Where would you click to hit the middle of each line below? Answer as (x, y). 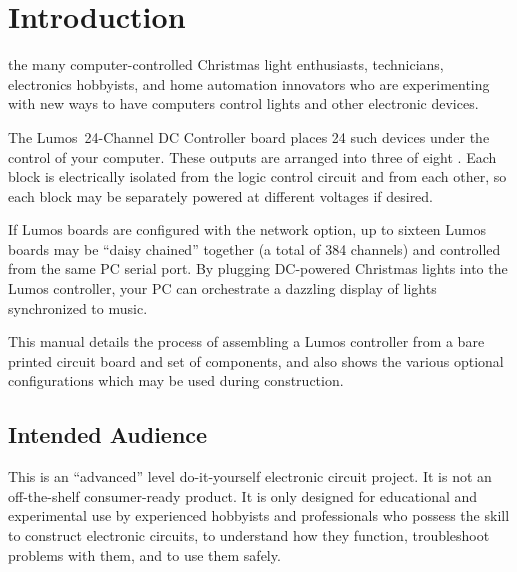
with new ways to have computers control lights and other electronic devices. (243, 103)
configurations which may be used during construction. (176, 380)
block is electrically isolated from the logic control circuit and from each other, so (257, 176)
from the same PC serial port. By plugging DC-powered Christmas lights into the (258, 268)
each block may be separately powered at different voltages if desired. (221, 195)
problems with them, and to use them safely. (144, 554)
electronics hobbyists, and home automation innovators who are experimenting (249, 83)
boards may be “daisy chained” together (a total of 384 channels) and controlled (254, 248)
